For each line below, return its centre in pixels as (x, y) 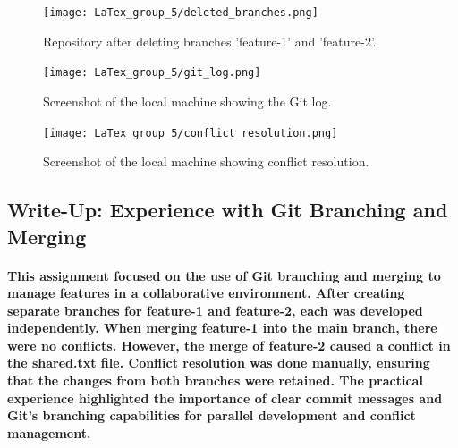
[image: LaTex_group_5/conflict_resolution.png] (191, 133)
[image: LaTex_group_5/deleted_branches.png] (181, 13)
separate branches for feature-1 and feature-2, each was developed (215, 310)
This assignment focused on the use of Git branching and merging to (224, 275)
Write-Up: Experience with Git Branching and (228, 210)
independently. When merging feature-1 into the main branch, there (222, 328)
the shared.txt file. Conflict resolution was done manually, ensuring (219, 363)
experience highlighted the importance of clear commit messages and (225, 397)
